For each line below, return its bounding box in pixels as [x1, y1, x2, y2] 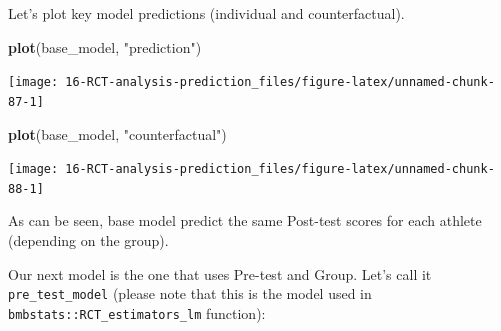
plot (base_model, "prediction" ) [8, 36, 202, 57]
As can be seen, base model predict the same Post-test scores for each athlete [8, 210, 482, 231]
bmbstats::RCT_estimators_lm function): [8, 302, 266, 323]
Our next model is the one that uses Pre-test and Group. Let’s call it [8, 263, 432, 284]
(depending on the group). [8, 230, 169, 250]
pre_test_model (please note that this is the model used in [8, 283, 372, 304]
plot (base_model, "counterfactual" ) [8, 123, 227, 144]
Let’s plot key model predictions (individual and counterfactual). [8, 3, 405, 23]
